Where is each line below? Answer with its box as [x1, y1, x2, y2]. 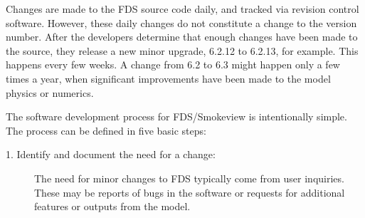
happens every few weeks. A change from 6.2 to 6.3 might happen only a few [6, 57, 340, 72]
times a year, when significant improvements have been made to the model [6, 71, 331, 85]
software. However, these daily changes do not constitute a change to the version [6, 15, 357, 30]
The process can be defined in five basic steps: [6, 123, 206, 137]
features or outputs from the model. [34, 199, 191, 214]
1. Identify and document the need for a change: [6, 147, 216, 162]
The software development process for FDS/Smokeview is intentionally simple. [6, 109, 347, 124]
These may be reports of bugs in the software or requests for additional [34, 185, 345, 199]
